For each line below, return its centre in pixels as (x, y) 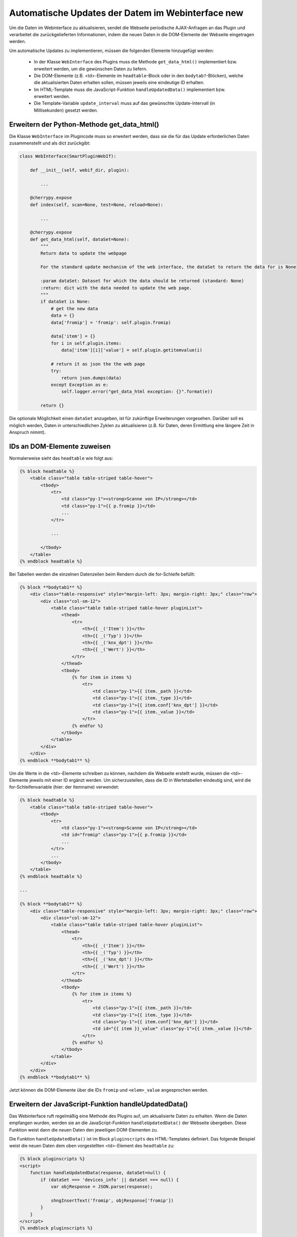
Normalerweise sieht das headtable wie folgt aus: (61, 458)
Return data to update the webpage (84, 253)
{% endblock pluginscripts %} (56, 1228)
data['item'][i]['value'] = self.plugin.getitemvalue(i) (132, 350)
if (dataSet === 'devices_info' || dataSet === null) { (110, 1180)
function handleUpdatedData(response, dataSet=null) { (98, 1173)
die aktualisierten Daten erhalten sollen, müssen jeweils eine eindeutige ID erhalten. (119, 83)
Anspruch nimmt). (27, 432)
